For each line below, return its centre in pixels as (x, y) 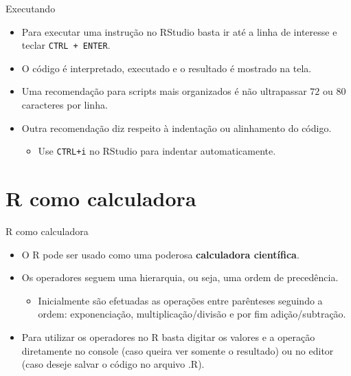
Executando (31, 8)
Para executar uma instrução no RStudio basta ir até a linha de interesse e (179, 31)
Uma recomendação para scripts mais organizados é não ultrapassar (164, 91)
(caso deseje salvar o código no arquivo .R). (113, 364)
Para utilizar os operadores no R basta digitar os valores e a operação (168, 336)
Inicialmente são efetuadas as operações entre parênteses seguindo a (180, 300)
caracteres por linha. (65, 105)
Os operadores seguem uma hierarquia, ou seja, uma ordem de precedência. (180, 277)
